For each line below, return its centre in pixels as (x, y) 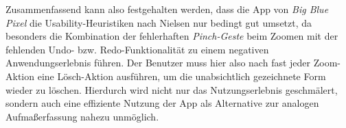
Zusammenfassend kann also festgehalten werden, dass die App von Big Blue (167, 9)
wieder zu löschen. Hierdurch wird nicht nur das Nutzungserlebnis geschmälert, (172, 89)
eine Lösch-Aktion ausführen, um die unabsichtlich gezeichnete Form (182, 76)
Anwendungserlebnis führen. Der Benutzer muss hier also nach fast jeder (158, 63)
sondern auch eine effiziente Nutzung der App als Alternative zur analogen (162, 103)
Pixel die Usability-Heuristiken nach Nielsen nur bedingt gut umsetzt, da (159, 22)
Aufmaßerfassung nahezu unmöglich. (82, 116)
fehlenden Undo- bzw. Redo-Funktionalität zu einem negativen (137, 49)
